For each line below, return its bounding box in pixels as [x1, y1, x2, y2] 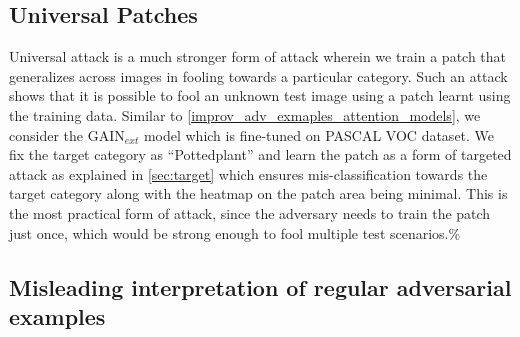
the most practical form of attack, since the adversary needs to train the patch [9, 202, 491, 223]
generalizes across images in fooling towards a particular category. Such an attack [9, 65, 508, 86]
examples [9, 300, 106, 331]
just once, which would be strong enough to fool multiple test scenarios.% [9, 222, 461, 243]
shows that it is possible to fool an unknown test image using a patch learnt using [9, 85, 511, 106]
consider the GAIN [9, 124, 125, 145]
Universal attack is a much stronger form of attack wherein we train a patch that [9, 46, 507, 67]
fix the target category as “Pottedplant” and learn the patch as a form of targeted [9, 144, 512, 165]
